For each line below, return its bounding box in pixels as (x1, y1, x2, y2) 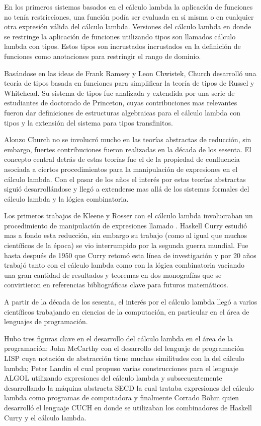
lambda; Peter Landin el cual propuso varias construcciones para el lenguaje (4, 362, 239, 373)
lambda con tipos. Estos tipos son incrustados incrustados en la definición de (4, 41, 241, 51)
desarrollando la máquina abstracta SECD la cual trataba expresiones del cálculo (4, 382, 254, 393)
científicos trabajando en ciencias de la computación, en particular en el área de (4, 306, 249, 317)
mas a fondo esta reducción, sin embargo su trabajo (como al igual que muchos (4, 230, 247, 240)
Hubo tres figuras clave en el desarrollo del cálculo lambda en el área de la (4, 333, 233, 343)
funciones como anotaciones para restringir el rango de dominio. (4, 50, 201, 61)
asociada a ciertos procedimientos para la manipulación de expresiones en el (4, 163, 238, 174)
